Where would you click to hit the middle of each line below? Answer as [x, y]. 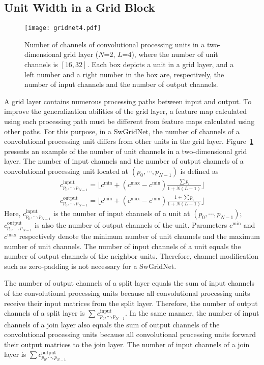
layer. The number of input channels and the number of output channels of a [124, 161]
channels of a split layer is [45, 313]
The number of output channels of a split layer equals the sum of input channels [129, 283]
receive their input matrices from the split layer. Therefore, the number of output [131, 303]
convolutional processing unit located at [66, 171]
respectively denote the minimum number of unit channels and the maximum [139, 236]
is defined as [199, 171]
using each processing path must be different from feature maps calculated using [129, 121]
